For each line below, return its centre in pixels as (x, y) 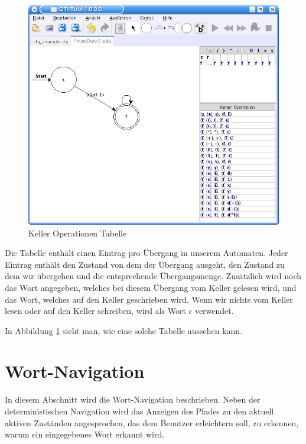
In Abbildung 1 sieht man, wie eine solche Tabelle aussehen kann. (124, 330)
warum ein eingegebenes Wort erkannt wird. (85, 434)
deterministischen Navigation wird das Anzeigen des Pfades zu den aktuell (139, 411)
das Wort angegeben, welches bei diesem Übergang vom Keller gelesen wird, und (151, 287)
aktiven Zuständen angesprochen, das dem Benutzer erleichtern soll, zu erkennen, (152, 422)
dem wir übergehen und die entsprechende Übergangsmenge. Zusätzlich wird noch (153, 276)
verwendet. (214, 311)
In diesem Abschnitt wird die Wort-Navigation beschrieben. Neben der (133, 399)
